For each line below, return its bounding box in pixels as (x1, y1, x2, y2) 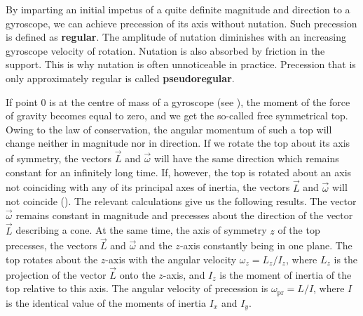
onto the (119, 267, 156, 282)
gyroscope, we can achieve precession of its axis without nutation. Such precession (6, 15, 357, 30)
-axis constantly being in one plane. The (179, 238, 352, 253)
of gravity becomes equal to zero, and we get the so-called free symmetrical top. (6, 108, 348, 123)
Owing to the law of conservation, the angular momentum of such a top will (6, 121, 332, 136)
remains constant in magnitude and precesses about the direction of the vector (15, 207, 353, 222)
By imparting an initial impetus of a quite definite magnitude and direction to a (6, 2, 350, 16)
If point (6, 94, 38, 109)
